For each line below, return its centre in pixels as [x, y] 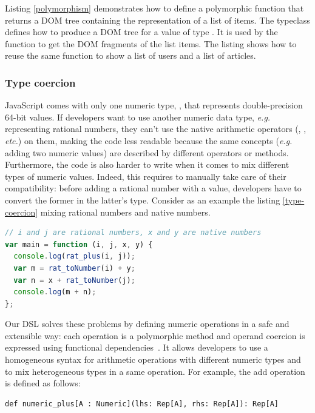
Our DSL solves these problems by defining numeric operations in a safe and [147, 324]
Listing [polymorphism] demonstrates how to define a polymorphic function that [154, 8]
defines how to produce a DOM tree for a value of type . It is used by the [141, 32]
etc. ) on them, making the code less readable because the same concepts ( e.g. [149, 140]
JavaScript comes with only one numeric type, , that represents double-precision [154, 105]
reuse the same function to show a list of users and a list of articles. [130, 55]
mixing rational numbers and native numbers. [125, 212]
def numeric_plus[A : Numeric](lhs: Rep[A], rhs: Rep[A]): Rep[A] [142, 404]
